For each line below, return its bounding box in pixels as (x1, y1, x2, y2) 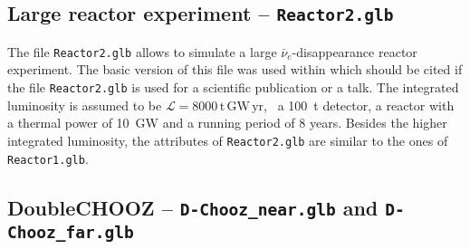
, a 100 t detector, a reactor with (264, 95, 455, 114)
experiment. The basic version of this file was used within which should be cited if (7, 60, 463, 79)
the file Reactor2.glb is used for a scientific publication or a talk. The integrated (7, 78, 459, 97)
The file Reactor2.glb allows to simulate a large (7, 42, 277, 61)
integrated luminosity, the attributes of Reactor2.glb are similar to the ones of (7, 130, 448, 149)
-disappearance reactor (292, 42, 417, 61)
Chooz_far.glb (7, 222, 134, 242)
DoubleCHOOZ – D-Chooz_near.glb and (7, 193, 379, 221)
